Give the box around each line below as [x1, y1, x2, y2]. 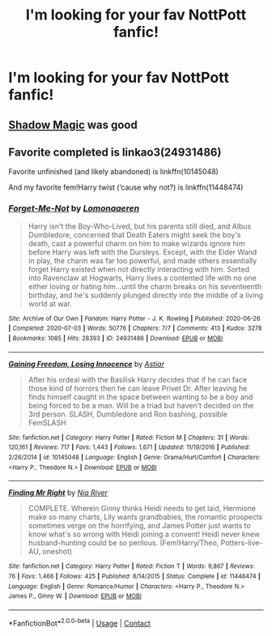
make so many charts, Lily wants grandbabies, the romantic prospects [28, 512, 263, 522]
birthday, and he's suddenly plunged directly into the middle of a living [28, 290, 264, 300]
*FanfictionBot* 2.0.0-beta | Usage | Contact [8, 617, 151, 628]
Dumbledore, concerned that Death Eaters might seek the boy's [28, 229, 241, 240]
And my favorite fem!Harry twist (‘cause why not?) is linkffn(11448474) [8, 182, 244, 192]
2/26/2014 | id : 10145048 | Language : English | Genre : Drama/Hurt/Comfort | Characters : [8, 453, 261, 461]
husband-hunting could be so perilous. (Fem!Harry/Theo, [28, 538, 219, 548]
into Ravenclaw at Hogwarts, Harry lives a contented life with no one [28, 273, 257, 283]
